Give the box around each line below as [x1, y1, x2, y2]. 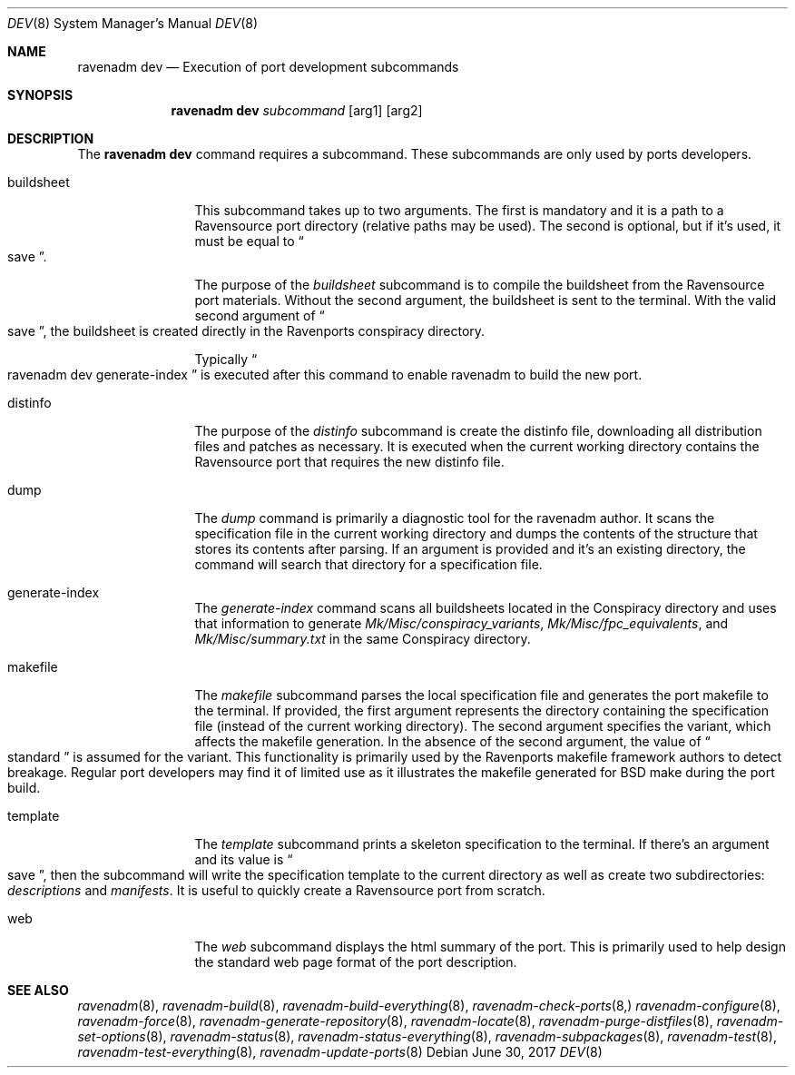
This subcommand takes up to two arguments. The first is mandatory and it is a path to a [194, 202, 724, 218]
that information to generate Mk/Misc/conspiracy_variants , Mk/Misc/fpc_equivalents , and [194, 616, 729, 631]
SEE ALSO [7, 982, 69, 998]
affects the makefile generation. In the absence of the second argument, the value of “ [194, 734, 711, 749]
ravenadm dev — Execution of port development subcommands [77, 59, 459, 74]
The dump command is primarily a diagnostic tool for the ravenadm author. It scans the [194, 510, 715, 526]
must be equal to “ [194, 233, 304, 249]
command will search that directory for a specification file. [194, 557, 543, 572]
